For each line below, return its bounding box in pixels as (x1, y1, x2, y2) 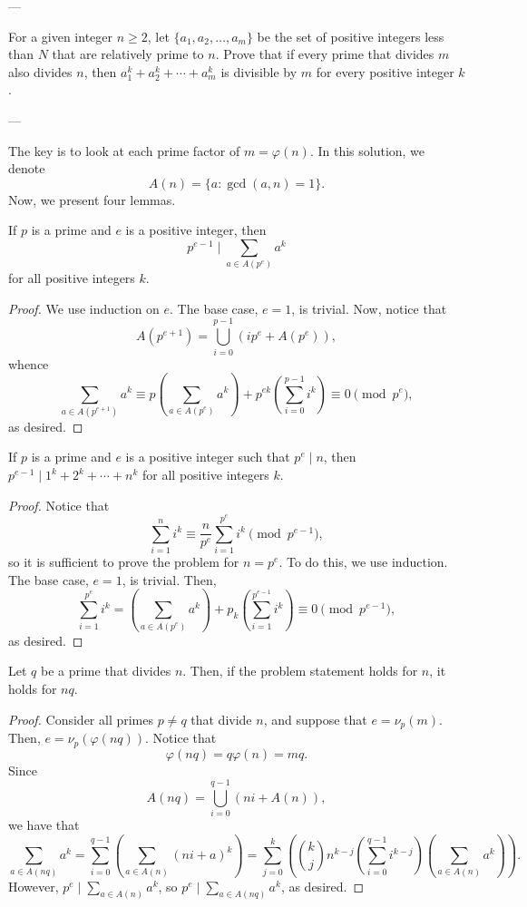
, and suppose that (263, 709, 367, 728)
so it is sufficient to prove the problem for (8, 551, 239, 571)
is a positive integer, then (125, 220, 267, 239)
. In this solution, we (309, 141, 425, 160)
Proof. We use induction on (8, 298, 160, 317)
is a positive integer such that (125, 447, 290, 466)
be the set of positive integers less (257, 26, 444, 45)
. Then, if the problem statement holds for (182, 661, 418, 680)
